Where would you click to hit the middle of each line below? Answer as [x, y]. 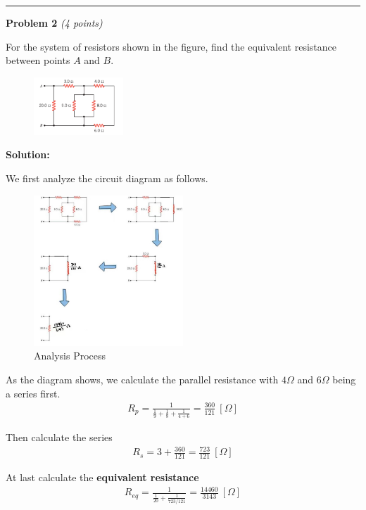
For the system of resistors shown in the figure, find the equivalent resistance [171, 46]
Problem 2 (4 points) [54, 23]
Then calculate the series [59, 437]
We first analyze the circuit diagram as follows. [107, 178]
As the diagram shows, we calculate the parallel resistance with [142, 379]
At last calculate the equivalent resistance [102, 477]
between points [38, 60]
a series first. [33, 393]
